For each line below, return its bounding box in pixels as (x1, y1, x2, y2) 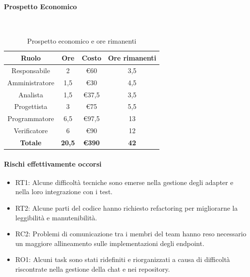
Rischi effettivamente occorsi (4, 158, 102, 169)
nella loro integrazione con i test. (15, 186, 113, 197)
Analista (18, 89, 44, 99)
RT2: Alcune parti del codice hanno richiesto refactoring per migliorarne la (15, 202, 238, 213)
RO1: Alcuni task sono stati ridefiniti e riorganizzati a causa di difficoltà (15, 254, 230, 264)
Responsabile (11, 65, 50, 75)
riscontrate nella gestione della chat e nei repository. (15, 263, 170, 274)
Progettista (14, 101, 47, 111)
